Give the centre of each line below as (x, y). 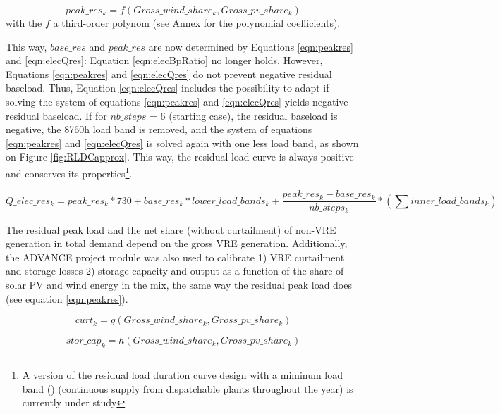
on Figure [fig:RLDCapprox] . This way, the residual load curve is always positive (180, 157)
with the (24, 23)
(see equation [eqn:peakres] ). (67, 298)
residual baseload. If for (56, 115)
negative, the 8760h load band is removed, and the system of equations (159, 129)
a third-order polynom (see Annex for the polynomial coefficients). (197, 23)
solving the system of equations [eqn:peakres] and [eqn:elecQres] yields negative (177, 101)
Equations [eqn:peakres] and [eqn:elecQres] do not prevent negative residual (169, 74)
